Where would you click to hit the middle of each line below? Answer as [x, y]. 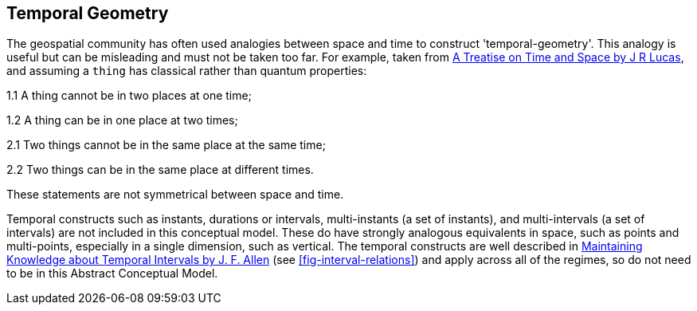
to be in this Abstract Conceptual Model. [112, 274]
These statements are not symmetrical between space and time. [175, 195]
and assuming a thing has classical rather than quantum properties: [187, 71]
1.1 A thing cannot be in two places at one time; [129, 96]
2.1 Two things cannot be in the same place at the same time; [166, 145]
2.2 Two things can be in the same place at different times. [160, 170]
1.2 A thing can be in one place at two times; [122, 120]
